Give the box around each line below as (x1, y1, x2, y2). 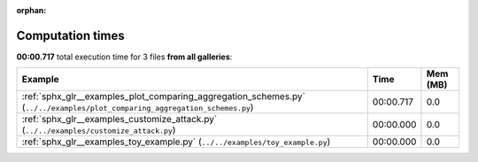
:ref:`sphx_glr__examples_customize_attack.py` (21, 113, 218, 126)
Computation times (16, 27, 125, 43)
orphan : (16, 5, 47, 15)
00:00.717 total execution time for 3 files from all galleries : (16, 51, 233, 62)
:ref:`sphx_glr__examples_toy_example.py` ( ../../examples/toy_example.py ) (21, 135, 331, 148)
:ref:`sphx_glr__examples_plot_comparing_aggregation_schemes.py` (21, 90, 305, 103)
